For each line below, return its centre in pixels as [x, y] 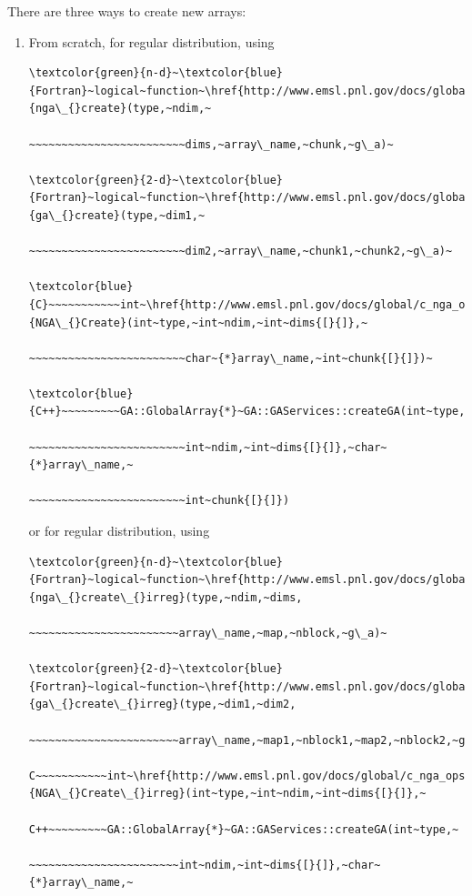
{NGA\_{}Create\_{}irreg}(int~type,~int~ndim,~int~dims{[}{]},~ [227, 794]
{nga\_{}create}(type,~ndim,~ [120, 109]
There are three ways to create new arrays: [127, 11]
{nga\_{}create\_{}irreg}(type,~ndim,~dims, [166, 597]
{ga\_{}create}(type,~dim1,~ [117, 215]
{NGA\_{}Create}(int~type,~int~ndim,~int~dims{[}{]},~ [198, 322]
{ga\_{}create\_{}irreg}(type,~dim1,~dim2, [162, 705]
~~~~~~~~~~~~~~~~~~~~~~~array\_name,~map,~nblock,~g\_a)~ [208, 633]
